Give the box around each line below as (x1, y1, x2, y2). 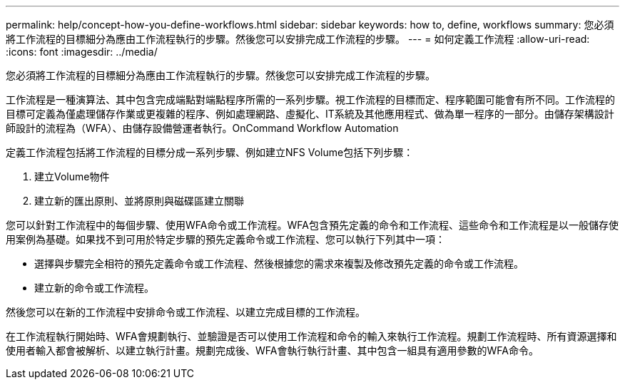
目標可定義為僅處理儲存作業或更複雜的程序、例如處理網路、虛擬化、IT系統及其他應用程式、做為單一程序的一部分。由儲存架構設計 (6, 108, 614, 120)
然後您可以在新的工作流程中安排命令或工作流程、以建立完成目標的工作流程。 (6, 306, 365, 318)
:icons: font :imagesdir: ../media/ (6, 46, 158, 58)
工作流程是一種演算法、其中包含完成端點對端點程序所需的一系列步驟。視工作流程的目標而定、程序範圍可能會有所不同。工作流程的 (6, 93, 615, 106)
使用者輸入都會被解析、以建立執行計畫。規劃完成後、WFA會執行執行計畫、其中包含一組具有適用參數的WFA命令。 (6, 344, 539, 356)
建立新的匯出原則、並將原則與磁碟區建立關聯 (34, 195, 244, 207)
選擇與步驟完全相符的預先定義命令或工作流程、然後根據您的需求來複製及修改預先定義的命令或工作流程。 (34, 257, 524, 269)
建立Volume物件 (34, 170, 110, 183)
